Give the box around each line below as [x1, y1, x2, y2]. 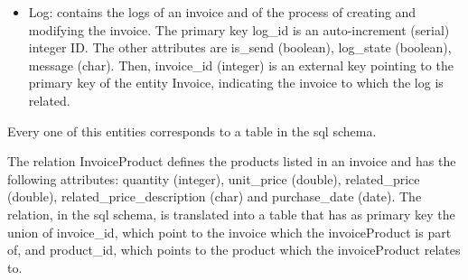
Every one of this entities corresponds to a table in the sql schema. [7, 121, 377, 140]
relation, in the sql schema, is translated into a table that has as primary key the [7, 204, 455, 223]
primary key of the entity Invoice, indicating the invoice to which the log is [28, 73, 444, 92]
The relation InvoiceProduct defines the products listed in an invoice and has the [7, 152, 456, 171]
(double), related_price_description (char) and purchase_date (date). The [7, 187, 422, 206]
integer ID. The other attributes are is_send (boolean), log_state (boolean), [28, 38, 452, 57]
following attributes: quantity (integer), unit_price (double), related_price [7, 169, 420, 188]
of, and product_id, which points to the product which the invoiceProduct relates [7, 240, 461, 259]
